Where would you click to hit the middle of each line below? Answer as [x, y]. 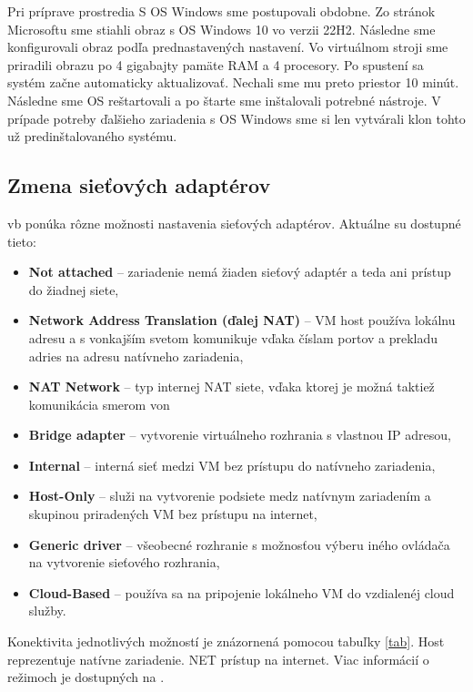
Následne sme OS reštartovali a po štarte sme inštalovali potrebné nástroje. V [224, 100]
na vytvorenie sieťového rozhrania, [124, 562]
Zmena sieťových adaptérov [139, 185]
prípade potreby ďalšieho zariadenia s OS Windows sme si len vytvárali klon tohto [236, 118]
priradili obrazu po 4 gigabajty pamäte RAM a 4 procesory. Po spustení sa [216, 64]
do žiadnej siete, [74, 289]
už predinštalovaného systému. [92, 136]
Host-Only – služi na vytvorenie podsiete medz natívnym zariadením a [230, 496]
